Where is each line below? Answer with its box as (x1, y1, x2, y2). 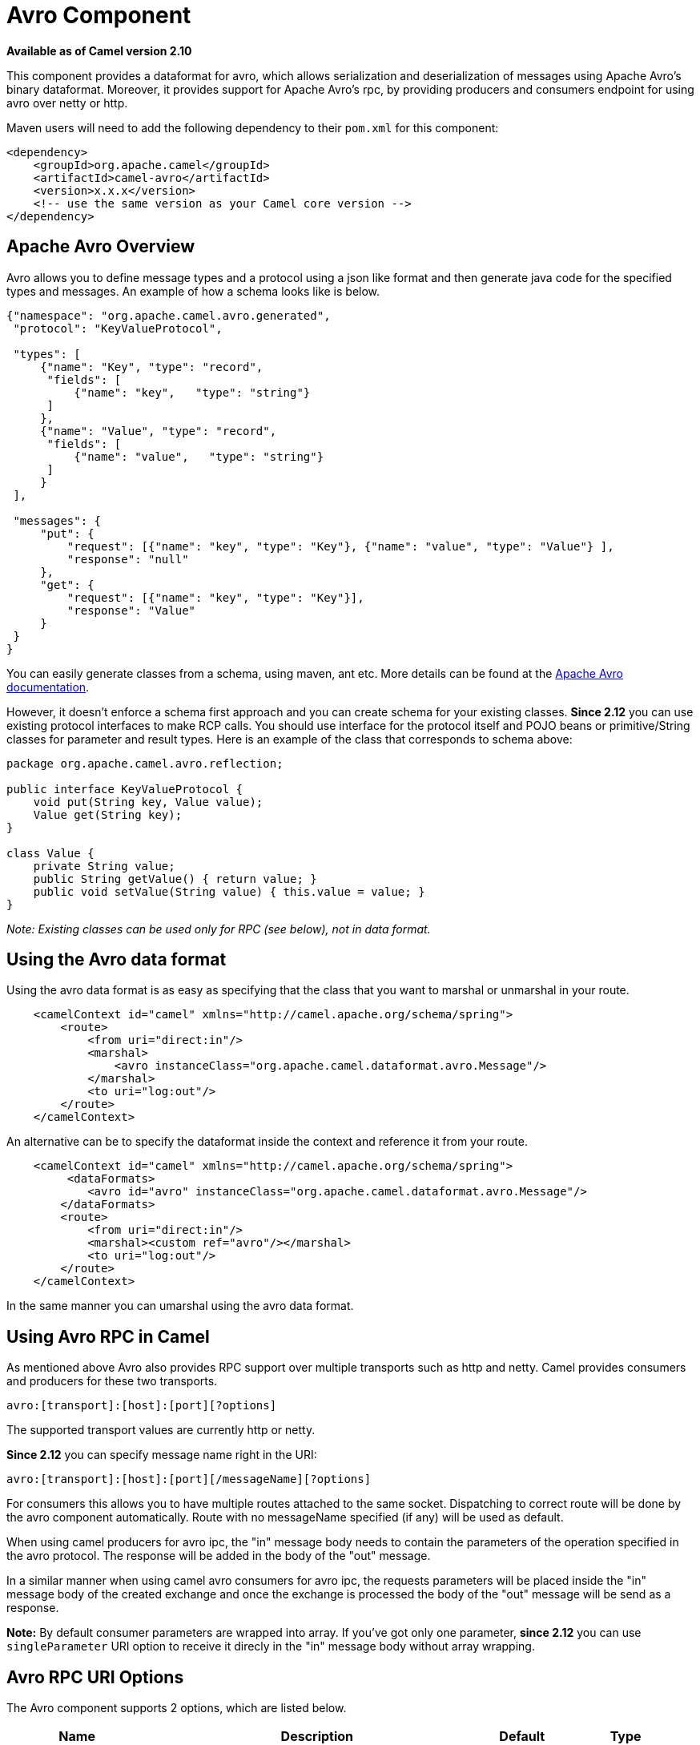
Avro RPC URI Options (6, 1666, 184, 1687)
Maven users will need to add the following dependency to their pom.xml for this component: (6, 120, 499, 135)
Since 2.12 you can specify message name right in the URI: (6, 1448, 317, 1462)
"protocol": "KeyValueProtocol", (13, 321, 223, 335)
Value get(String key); (33, 808, 183, 821)
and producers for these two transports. (6, 1374, 218, 1388)
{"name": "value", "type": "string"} (74, 449, 324, 463)
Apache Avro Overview (6, 236, 195, 257)
